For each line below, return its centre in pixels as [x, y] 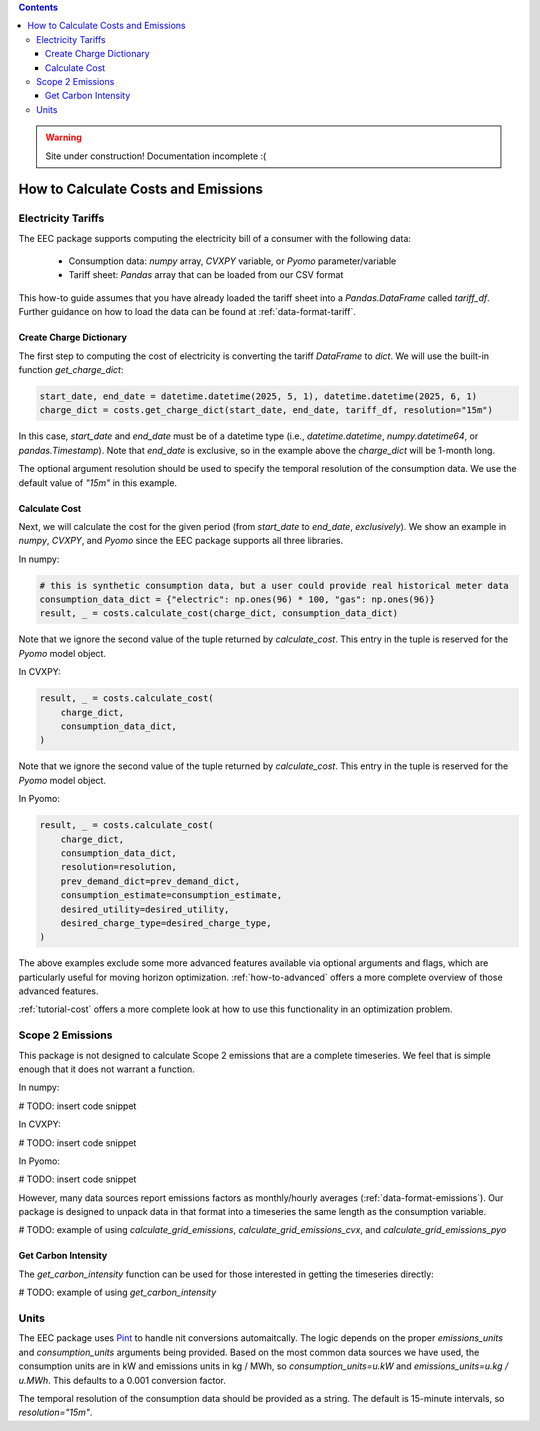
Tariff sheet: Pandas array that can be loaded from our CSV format [206, 275]
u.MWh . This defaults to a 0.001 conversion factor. [122, 1380]
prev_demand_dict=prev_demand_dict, [150, 881]
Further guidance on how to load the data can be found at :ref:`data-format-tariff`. [187, 312]
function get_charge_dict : [71, 370]
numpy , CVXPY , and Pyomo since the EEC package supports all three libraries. [181, 541]
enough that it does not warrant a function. [106, 1069]
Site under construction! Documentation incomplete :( [156, 156]
